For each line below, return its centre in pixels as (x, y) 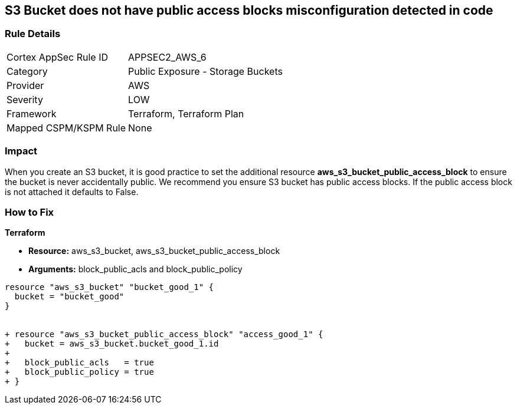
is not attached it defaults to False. (72, 192)
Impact (21, 151)
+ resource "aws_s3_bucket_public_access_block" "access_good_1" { (164, 334)
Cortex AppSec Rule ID (58, 57)
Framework (32, 113)
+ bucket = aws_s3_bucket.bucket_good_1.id (112, 344)
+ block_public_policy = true (79, 372)
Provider (25, 85)
